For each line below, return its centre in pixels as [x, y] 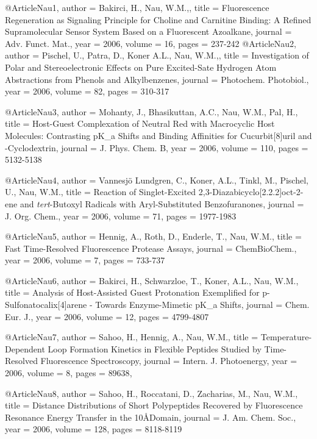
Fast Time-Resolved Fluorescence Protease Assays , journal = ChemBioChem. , [151, 248]
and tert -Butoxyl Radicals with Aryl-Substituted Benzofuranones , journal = [162, 203]
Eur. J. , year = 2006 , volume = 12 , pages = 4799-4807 [107, 316]
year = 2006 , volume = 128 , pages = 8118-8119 [94, 429]
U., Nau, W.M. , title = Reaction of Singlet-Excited [101, 192]
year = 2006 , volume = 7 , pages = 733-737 [85, 260]
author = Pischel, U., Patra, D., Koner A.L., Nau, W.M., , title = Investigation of [157, 55]
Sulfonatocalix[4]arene [46, 305]
